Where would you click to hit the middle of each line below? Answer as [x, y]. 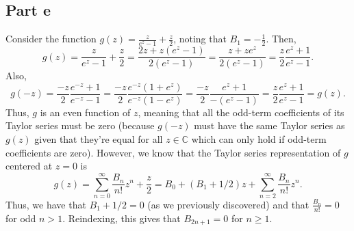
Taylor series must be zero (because [80, 125]
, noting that [200, 39]
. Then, [281, 39]
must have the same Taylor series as [269, 125]
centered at [29, 166]
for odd [21, 218]
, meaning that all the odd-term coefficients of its [241, 112]
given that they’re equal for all [99, 138]
